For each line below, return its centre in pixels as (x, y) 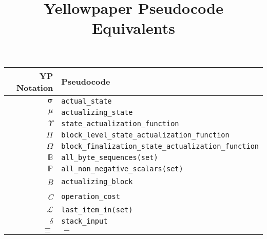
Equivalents (133, 28)
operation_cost (91, 197)
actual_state (87, 101)
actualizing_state (97, 112)
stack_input (84, 221)
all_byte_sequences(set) (110, 157)
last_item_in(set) (97, 210)
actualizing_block (97, 182)
